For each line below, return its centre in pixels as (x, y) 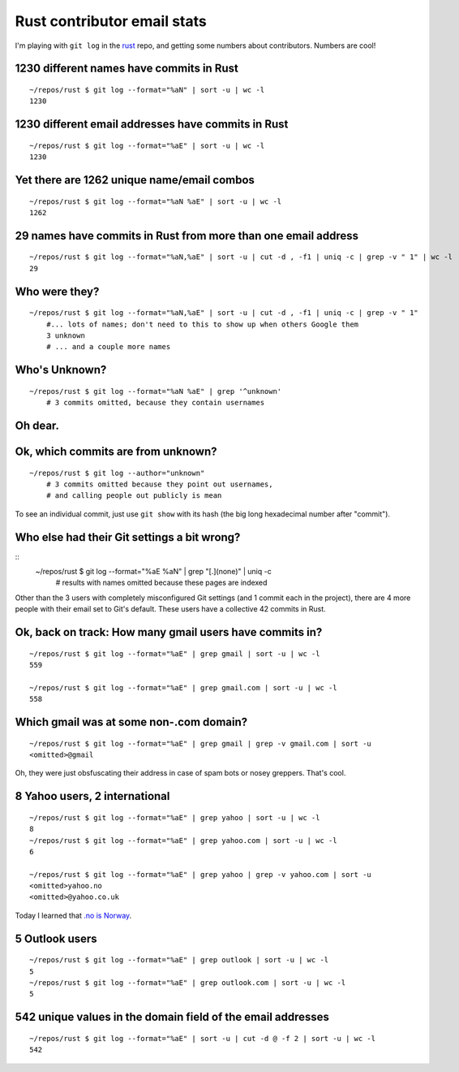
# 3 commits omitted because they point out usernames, (159, 484)
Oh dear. (37, 425)
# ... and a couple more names (108, 347)
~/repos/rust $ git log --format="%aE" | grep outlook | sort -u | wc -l (179, 960)
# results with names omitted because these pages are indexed (161, 583)
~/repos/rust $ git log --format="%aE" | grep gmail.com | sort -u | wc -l (183, 687)
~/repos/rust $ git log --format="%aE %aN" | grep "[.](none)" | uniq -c (153, 571)
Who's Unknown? (61, 370)
